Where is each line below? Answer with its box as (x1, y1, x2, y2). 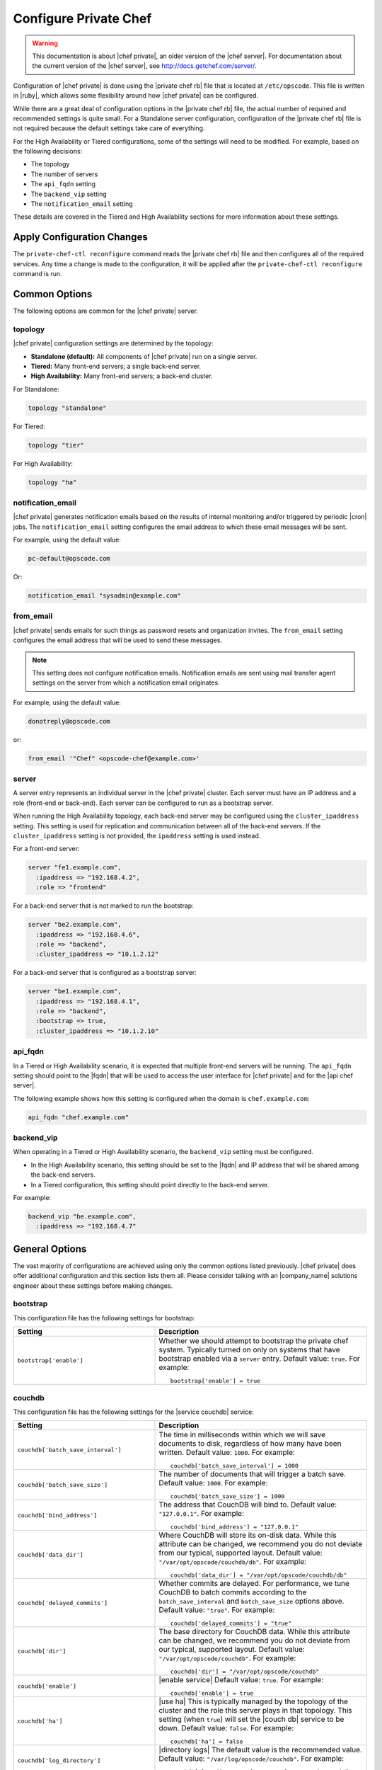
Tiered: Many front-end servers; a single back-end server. (30, 362, 202, 370)
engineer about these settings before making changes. (13, 1281, 173, 1290)
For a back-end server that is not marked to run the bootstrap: (13, 901, 194, 910)
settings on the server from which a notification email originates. (32, 678, 220, 687)
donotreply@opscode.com (28, 717, 111, 725)
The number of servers (30, 170, 98, 178)
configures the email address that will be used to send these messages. (13, 636, 223, 644)
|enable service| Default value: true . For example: (158, 1675, 324, 1685)
